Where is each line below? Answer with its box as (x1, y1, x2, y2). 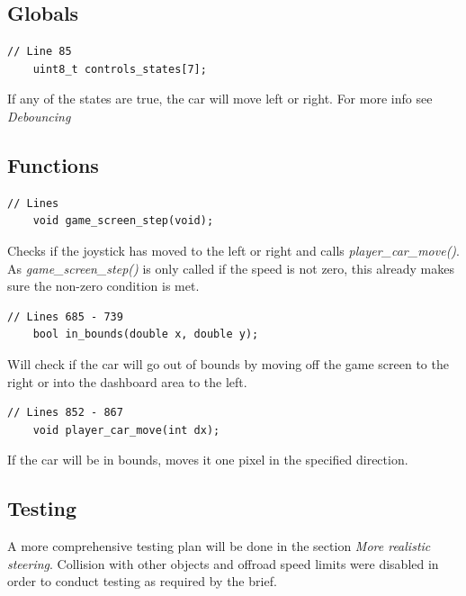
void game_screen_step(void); (32, 214, 214, 228)
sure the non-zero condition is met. (7, 276, 200, 295)
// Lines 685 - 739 (7, 310, 123, 323)
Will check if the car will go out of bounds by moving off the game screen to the (7, 354, 449, 373)
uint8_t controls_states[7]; (32, 62, 207, 76)
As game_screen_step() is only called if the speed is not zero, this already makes (7, 258, 454, 277)
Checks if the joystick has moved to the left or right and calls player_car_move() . (7, 240, 460, 259)
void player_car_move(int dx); (32, 423, 220, 437)
